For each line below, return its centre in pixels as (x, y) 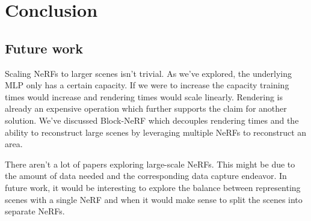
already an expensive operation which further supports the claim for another (146, 108)
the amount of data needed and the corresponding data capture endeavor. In (146, 176)
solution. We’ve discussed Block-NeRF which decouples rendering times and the (152, 120)
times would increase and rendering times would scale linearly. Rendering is (144, 96)
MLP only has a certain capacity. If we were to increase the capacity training (147, 85)
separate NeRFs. (35, 211)
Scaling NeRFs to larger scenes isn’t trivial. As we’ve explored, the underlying (148, 73)
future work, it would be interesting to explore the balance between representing (153, 187)
